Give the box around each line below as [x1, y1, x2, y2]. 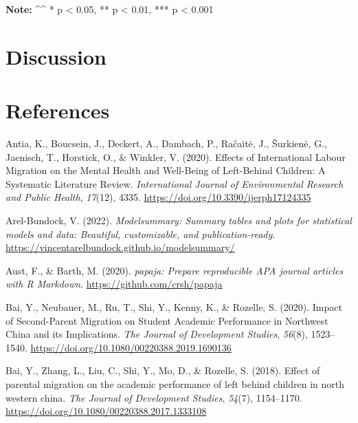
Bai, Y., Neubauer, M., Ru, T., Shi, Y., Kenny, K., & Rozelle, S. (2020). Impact [5, 300, 342, 314]
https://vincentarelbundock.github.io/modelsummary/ [5, 240, 235, 254]
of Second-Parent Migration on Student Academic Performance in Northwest [5, 313, 328, 327]
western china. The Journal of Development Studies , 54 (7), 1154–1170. [5, 390, 302, 404]
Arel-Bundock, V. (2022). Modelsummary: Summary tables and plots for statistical [5, 213, 352, 228]
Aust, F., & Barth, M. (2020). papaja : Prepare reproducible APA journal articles [5, 263, 344, 277]
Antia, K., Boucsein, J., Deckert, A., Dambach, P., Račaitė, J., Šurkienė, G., [5, 136, 327, 151]
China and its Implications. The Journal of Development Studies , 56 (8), [5, 327, 308, 341]
